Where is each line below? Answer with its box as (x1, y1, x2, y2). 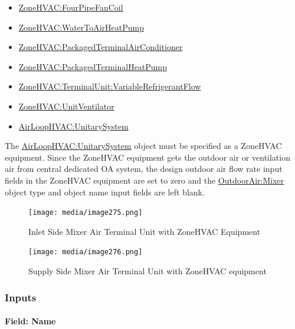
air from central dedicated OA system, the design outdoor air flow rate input (5, 162, 283, 175)
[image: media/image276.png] (28, 248, 143, 257)
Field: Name (5, 315, 56, 327)
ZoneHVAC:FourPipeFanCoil (18, 1, 123, 13)
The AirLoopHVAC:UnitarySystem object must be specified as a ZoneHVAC (5, 139, 282, 152)
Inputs (5, 290, 37, 304)
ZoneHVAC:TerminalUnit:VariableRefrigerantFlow (18, 80, 201, 92)
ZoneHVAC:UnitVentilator (18, 99, 114, 112)
